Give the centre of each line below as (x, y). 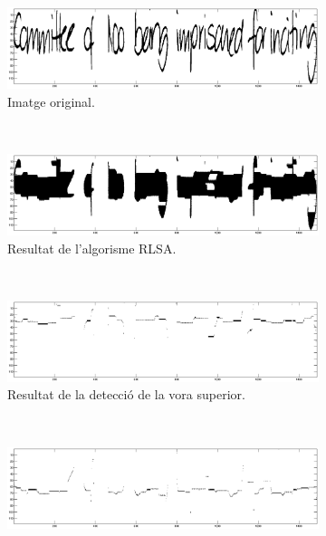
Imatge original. (51, 101)
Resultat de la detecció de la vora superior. (126, 394)
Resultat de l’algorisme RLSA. (92, 248)
